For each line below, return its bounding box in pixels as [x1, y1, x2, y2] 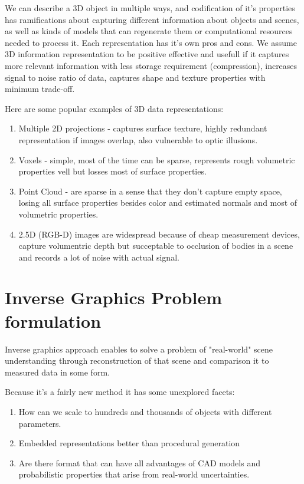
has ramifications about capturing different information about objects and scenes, [5, 13, 299, 25]
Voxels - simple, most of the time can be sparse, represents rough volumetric [18, 153, 295, 166]
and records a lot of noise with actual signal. [18, 251, 179, 263]
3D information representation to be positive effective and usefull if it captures [5, 48, 289, 60]
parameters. [18, 417, 61, 429]
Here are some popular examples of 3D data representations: [5, 102, 224, 114]
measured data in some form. [5, 366, 110, 378]
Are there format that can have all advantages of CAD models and [18, 456, 260, 469]
